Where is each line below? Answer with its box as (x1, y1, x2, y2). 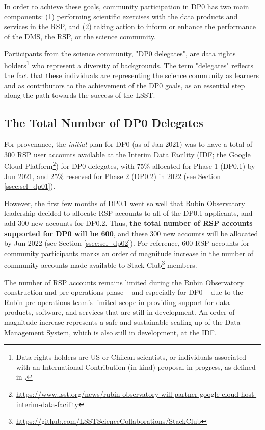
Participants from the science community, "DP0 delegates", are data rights (4, 48, 236, 59)
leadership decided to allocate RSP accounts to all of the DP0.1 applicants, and (4, 208, 253, 218)
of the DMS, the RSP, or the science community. (4, 31, 156, 41)
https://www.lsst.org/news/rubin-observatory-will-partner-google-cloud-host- (16, 388, 257, 399)
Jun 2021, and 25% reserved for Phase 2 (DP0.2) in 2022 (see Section (4, 170, 221, 181)
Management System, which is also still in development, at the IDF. (4, 326, 217, 337)
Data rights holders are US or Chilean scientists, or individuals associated (16, 351, 247, 362)
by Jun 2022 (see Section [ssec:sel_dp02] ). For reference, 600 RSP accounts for (4, 238, 250, 248)
